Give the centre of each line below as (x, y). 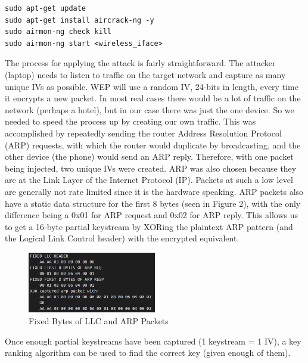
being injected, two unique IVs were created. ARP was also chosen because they (151, 168)
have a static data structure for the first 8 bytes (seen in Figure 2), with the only (153, 203)
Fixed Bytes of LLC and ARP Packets (99, 321)
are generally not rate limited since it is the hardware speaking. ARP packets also (154, 191)
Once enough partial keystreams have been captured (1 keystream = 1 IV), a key (153, 341)
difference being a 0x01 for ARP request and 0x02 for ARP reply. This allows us (152, 215)
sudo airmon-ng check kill (58, 32)
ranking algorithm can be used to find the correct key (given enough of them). (148, 353)
